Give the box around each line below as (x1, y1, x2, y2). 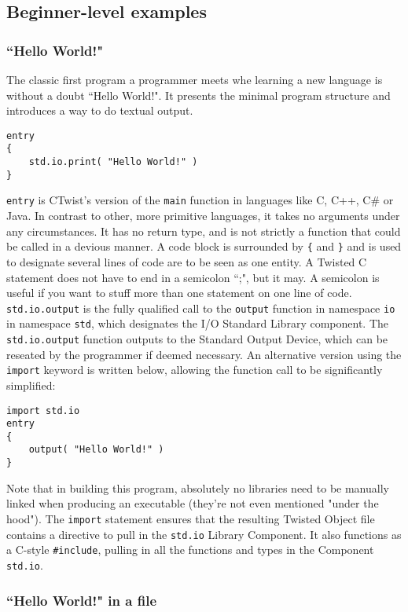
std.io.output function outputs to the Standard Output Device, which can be (6, 331, 388, 346)
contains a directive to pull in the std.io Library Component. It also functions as (6, 526, 402, 542)
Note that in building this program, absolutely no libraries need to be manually (6, 479, 389, 496)
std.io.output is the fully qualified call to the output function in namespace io (6, 299, 395, 316)
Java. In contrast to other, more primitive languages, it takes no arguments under (6, 207, 400, 224)
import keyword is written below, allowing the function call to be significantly (6, 361, 383, 378)
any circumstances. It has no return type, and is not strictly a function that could (6, 222, 401, 239)
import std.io (6, 405, 80, 416)
